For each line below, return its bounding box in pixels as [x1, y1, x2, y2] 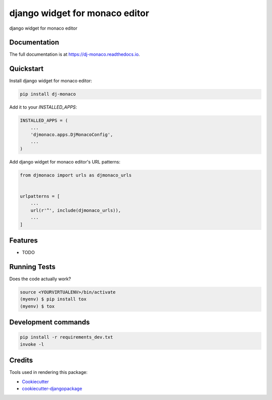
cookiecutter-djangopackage [22, 385, 83, 392]
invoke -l [20, 341, 44, 347]
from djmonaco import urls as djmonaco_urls [20, 172, 132, 178]
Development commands [9, 318, 90, 327]
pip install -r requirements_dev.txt [20, 335, 113, 340]
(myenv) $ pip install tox [20, 296, 87, 302]
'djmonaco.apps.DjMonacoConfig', [30, 132, 113, 138]
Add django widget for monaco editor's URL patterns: [9, 158, 120, 165]
